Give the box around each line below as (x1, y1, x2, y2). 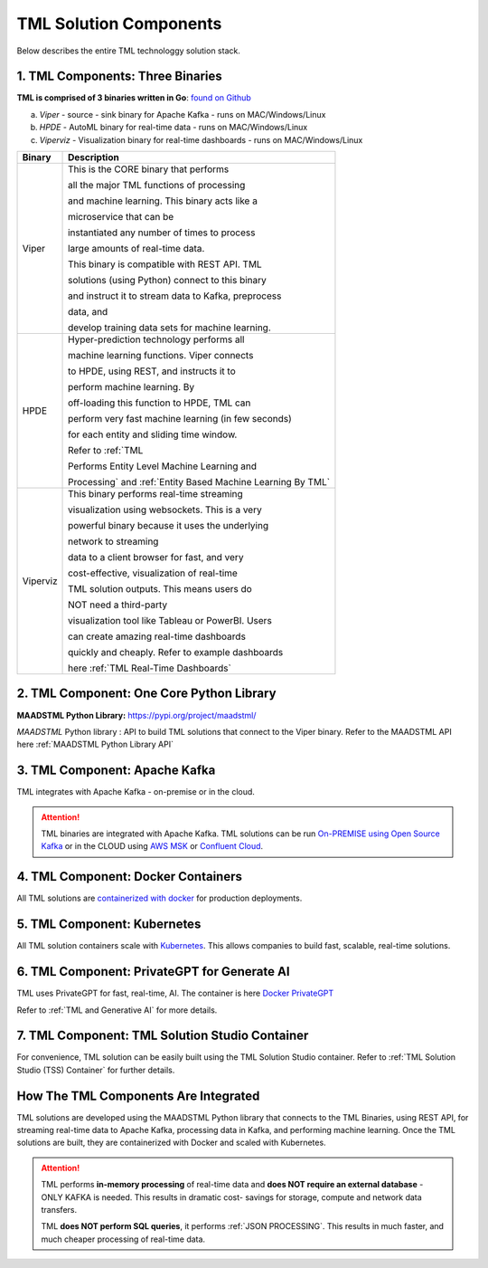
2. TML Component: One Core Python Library (16, 686, 277, 701)
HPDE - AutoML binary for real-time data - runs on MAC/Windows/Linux (39, 122, 308, 133)
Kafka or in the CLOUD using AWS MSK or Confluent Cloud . (41, 841, 264, 852)
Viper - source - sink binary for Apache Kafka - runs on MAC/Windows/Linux (39, 109, 326, 119)
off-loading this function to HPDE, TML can (68, 396, 251, 409)
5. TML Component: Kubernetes (16, 917, 202, 932)
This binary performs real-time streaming (68, 488, 243, 501)
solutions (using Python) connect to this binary (68, 274, 267, 287)
